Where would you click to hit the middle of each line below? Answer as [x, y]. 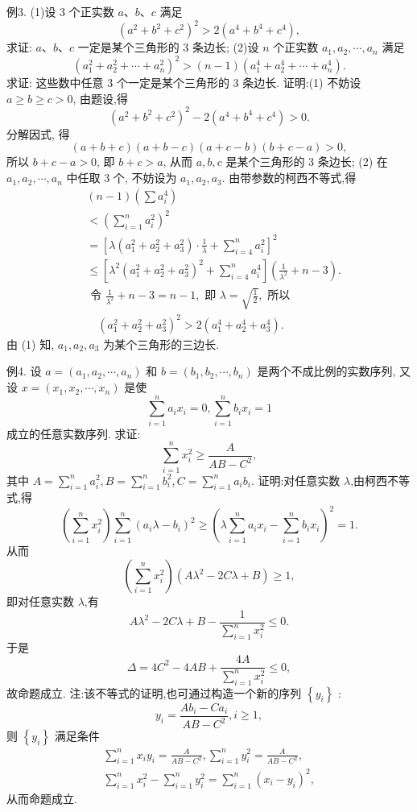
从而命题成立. [42, 798]
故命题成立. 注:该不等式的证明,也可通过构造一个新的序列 [154, 692]
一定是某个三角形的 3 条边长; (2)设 [168, 47]
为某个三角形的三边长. [161, 344]
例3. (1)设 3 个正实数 [60, 11]
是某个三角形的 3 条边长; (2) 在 [307, 162]
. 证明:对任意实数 [295, 480]
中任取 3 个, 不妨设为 [122, 178]
